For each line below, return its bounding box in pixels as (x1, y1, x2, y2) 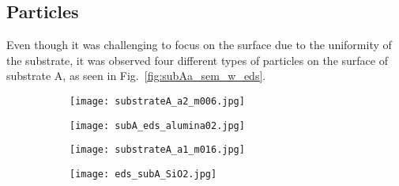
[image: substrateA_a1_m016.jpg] (70, 144, 245, 156)
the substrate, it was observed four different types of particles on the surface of (6, 51, 388, 68)
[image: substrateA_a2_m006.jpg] (70, 95, 245, 107)
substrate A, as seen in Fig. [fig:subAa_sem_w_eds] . (6, 67, 266, 84)
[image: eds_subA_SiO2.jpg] (70, 168, 217, 180)
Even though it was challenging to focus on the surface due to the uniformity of (6, 36, 392, 53)
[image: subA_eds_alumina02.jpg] (70, 120, 245, 131)
